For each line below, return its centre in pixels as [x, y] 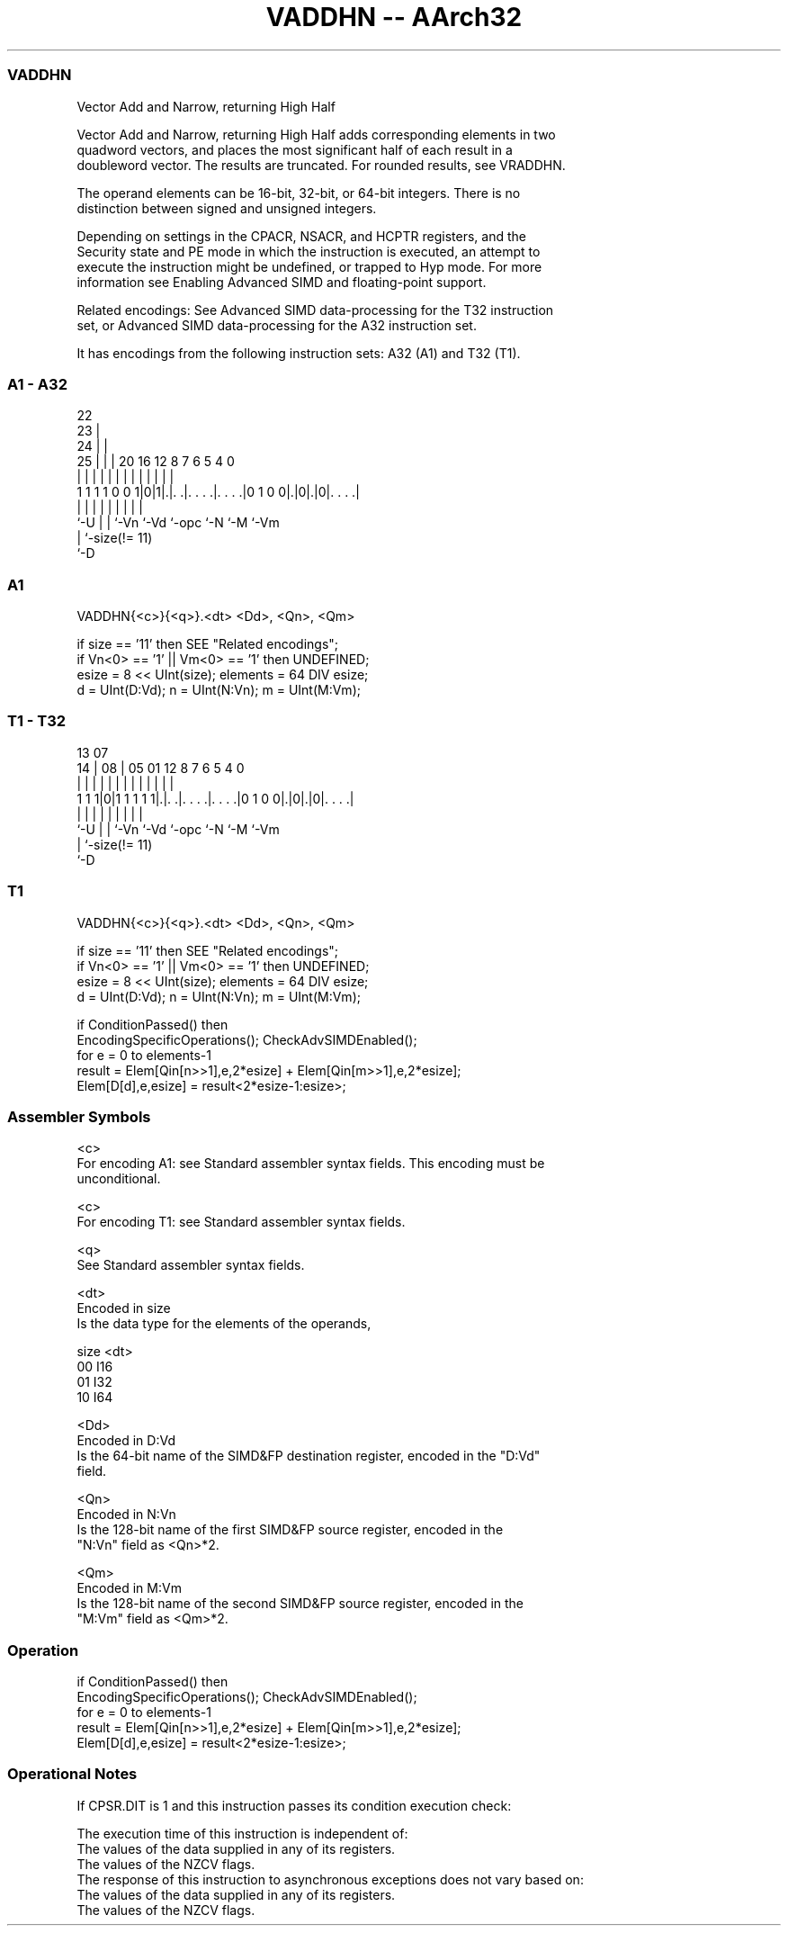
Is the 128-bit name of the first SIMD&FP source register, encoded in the [290, 1530]
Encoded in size [124, 1308]
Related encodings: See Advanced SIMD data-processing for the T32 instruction [315, 310]
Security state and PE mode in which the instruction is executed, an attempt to [309, 251]
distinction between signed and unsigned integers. [227, 208]
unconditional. [119, 1179]
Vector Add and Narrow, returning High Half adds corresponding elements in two [316, 134]
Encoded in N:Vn [126, 1515]
